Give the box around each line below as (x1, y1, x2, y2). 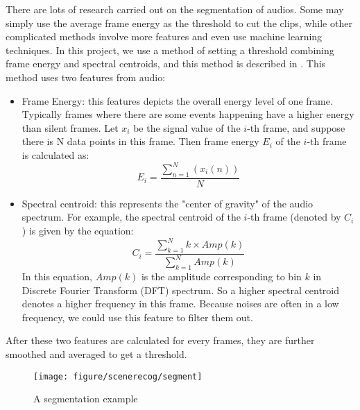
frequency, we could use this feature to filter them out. (22, 309, 253, 324)
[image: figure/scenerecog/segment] (33, 371, 203, 382)
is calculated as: (22, 147, 89, 162)
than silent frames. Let (22, 120, 119, 135)
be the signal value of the (133, 120, 241, 135)
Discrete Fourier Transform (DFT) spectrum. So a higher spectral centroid (22, 282, 340, 297)
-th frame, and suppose (247, 120, 345, 135)
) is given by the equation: (22, 223, 134, 238)
